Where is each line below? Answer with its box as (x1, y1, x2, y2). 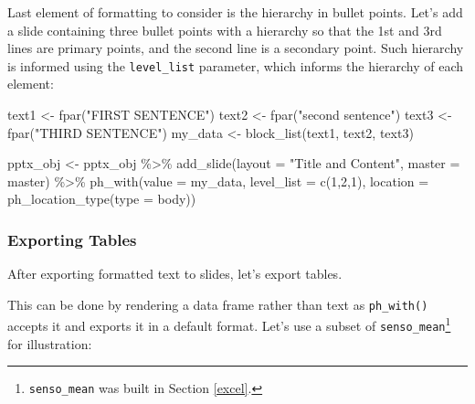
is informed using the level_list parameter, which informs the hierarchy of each (7, 56, 464, 75)
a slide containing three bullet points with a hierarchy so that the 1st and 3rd (7, 20, 442, 39)
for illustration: (7, 334, 92, 353)
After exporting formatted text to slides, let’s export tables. (7, 264, 343, 283)
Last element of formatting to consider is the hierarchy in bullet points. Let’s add (7, 3, 463, 21)
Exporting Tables (7, 228, 137, 250)
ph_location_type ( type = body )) (7, 189, 196, 208)
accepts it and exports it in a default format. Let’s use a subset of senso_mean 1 (7, 314, 451, 335)
